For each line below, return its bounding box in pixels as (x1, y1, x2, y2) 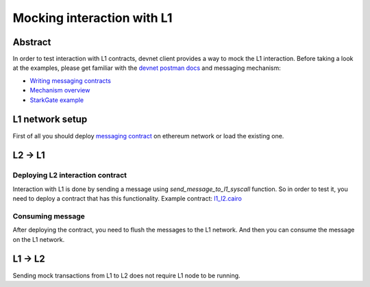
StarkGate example (29, 96, 84, 104)
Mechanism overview (29, 86, 90, 95)
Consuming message (12, 211, 86, 221)
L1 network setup (12, 114, 88, 125)
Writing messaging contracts (29, 76, 111, 85)
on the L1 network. (12, 235, 65, 243)
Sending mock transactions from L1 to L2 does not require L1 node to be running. (12, 271, 241, 279)
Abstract (12, 36, 51, 48)
